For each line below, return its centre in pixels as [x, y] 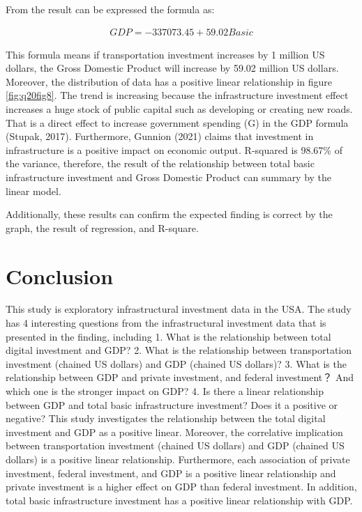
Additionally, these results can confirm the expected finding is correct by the [169, 214]
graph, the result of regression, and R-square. [102, 227]
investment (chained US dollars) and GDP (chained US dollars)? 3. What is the [176, 363]
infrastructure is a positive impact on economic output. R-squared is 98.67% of [174, 149]
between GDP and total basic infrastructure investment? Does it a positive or [172, 404]
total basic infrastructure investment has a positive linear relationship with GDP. [179, 500]
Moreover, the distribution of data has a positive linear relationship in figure [169, 81]
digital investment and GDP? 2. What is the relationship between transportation [179, 350]
